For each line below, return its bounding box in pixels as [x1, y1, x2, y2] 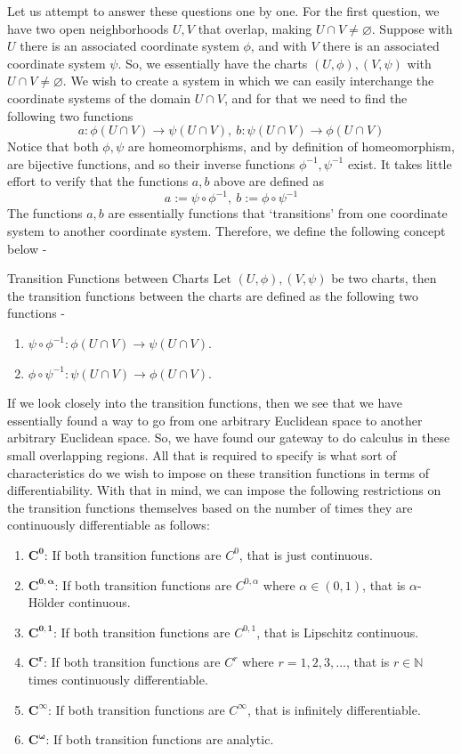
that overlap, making [198, 19, 312, 37]
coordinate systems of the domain [7, 88, 190, 107]
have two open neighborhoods [7, 19, 169, 37]
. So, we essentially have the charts [117, 53, 308, 72]
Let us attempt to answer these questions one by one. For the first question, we [7, 2, 440, 20]
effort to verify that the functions [7, 172, 189, 191]
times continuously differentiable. [28, 669, 208, 688]
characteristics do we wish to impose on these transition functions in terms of [7, 463, 430, 482]
